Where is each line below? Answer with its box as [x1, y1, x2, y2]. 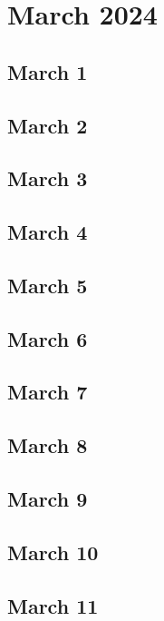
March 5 [7, 271, 88, 299]
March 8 [7, 431, 88, 459]
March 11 [7, 591, 99, 619]
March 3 [7, 164, 88, 192]
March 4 [7, 218, 88, 246]
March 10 [7, 537, 99, 566]
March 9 [7, 485, 88, 513]
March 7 [7, 378, 88, 406]
